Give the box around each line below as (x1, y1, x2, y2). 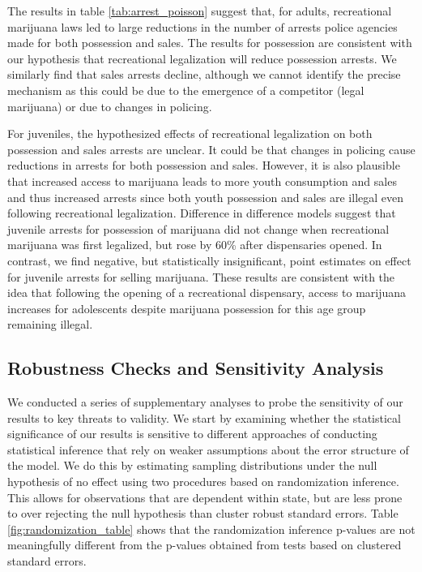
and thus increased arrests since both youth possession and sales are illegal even (7, 188, 404, 205)
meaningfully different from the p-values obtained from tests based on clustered (7, 536, 402, 553)
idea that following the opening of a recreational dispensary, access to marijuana (7, 284, 407, 301)
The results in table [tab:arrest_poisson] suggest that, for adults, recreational (7, 2, 392, 19)
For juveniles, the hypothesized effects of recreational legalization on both (7, 125, 373, 142)
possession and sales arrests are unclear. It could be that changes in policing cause (7, 140, 416, 157)
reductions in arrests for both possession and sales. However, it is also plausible (7, 157, 400, 174)
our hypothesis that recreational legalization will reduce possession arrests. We (7, 49, 397, 67)
